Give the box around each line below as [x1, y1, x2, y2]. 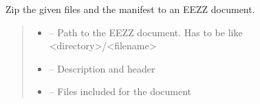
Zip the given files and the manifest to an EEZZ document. [6, 2, 255, 16]
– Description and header [49, 61, 155, 75]
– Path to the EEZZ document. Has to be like [49, 25, 243, 39]
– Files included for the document [49, 84, 192, 99]
